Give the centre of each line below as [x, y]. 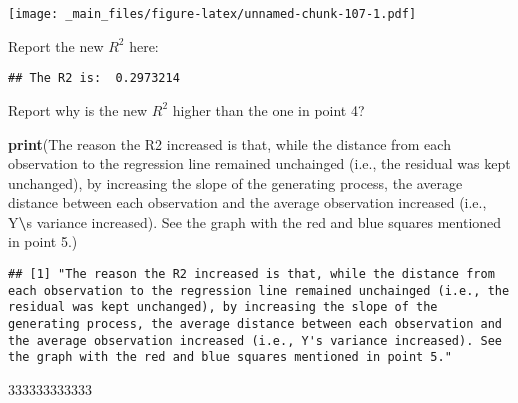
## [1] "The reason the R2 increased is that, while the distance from [251, 274]
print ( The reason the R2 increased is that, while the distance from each [229, 143]
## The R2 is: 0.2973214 [94, 78]
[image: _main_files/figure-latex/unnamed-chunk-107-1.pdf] [212, 14]
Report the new [56, 45]
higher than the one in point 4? [268, 109]
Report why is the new [78, 109]
